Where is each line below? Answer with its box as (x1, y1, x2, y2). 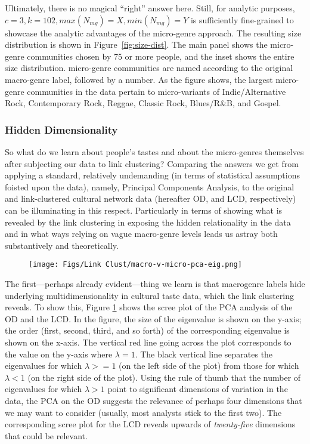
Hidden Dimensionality (5, 122, 118, 137)
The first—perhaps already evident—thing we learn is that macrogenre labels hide (5, 277, 305, 289)
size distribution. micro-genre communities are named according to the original (5, 61, 293, 74)
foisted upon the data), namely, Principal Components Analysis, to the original (5, 180, 294, 193)
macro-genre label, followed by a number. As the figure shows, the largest (5, 73, 273, 85)
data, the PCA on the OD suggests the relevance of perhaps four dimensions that (5, 394, 302, 406)
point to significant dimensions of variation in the (107, 383, 288, 395)
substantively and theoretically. (5, 239, 119, 251)
